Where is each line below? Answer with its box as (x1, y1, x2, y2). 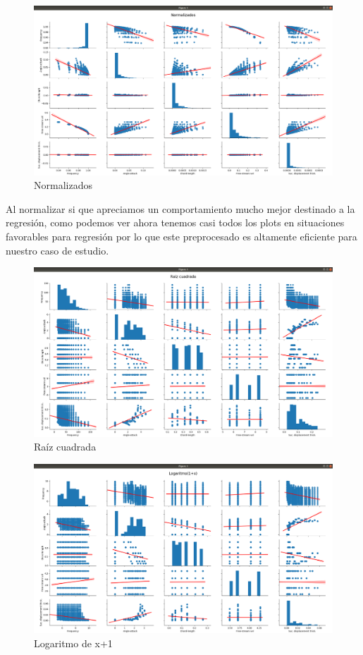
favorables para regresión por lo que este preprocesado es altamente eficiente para (6, 228, 357, 243)
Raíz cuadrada (34, 439, 97, 454)
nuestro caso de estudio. (6, 243, 109, 257)
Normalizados (34, 178, 92, 192)
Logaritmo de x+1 (34, 636, 113, 651)
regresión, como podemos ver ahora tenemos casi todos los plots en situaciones (6, 215, 345, 230)
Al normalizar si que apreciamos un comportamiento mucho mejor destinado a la (6, 201, 355, 216)
